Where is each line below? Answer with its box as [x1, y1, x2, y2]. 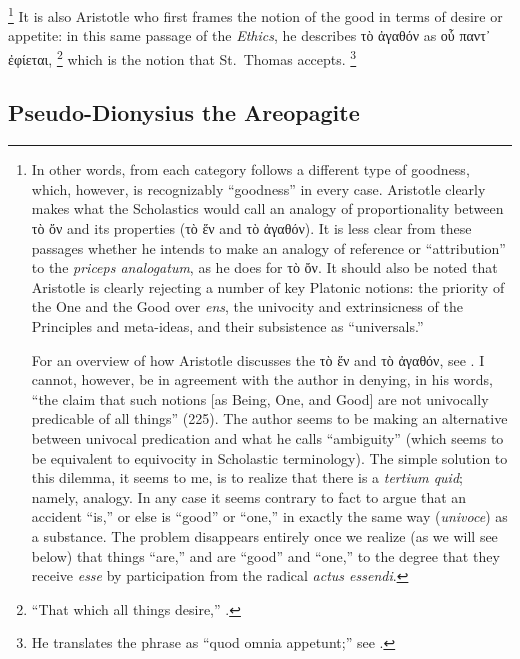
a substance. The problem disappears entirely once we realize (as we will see [31, 525, 498, 546]
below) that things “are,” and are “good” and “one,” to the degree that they [31, 545, 500, 566]
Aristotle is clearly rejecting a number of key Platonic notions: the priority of [31, 276, 505, 297]
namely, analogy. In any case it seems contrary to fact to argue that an [31, 486, 467, 507]
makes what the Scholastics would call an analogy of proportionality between [31, 198, 504, 219]
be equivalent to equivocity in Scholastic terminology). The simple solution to [31, 447, 508, 468]
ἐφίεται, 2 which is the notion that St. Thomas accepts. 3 [8, 45, 357, 69]
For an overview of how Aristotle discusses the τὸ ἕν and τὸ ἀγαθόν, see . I [31, 349, 485, 370]
